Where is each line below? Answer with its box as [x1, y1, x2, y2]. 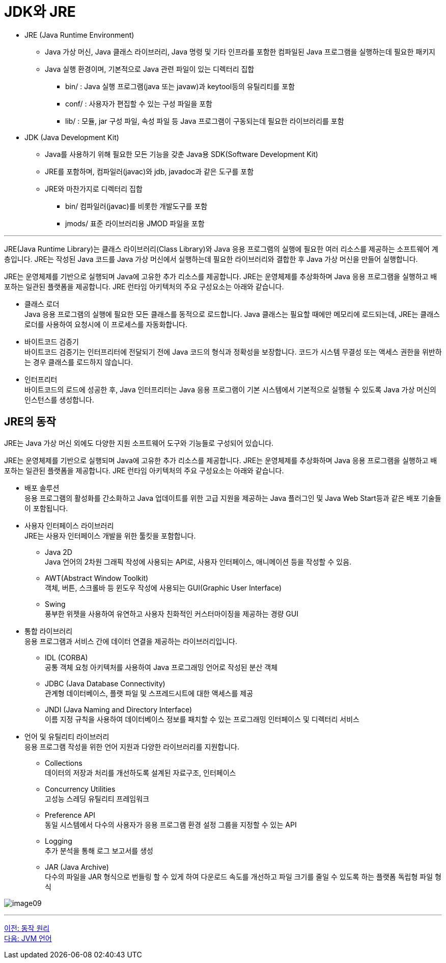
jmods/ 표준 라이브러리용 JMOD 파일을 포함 [65, 219, 205, 228]
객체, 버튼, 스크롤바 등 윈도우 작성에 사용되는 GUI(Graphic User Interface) [45, 583, 282, 592]
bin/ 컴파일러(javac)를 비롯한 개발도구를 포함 [65, 201, 208, 210]
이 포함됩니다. [24, 503, 68, 513]
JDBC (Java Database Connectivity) [45, 679, 165, 688]
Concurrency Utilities [45, 784, 116, 793]
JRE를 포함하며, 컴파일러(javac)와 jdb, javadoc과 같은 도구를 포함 [45, 167, 254, 176]
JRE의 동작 [4, 415, 56, 429]
